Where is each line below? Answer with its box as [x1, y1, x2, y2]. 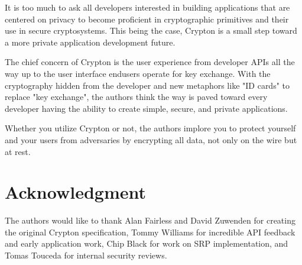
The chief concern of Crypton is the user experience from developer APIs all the [5, 56, 295, 68]
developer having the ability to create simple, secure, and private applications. [5, 102, 288, 114]
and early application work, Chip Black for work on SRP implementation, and [5, 237, 288, 250]
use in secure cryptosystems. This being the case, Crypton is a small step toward [5, 24, 297, 37]
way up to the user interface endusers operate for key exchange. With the [5, 67, 271, 79]
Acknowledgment [5, 180, 146, 204]
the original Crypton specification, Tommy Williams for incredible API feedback [5, 225, 295, 238]
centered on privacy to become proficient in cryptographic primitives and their [5, 12, 289, 25]
